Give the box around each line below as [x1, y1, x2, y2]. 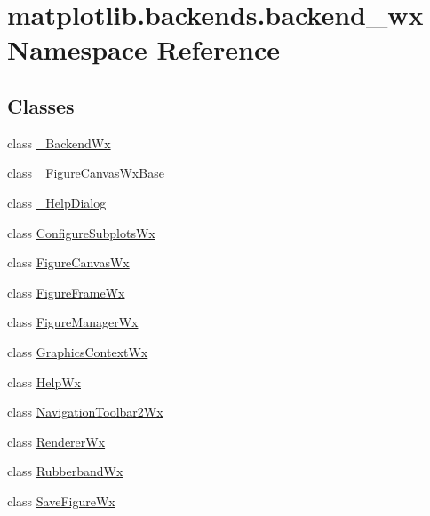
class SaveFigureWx [7, 491, 115, 510]
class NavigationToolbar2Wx [7, 402, 163, 421]
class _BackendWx [7, 133, 111, 152]
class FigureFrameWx [7, 282, 125, 301]
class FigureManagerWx [7, 313, 139, 331]
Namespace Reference [7, 31, 280, 67]
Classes [7, 91, 75, 119]
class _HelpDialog [7, 193, 107, 211]
